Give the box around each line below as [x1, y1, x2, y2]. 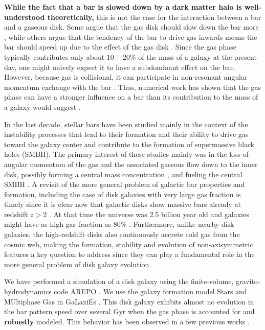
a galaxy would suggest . [4, 101, 81, 112]
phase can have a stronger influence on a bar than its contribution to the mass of [4, 91, 258, 102]
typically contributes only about [4, 51, 105, 62]
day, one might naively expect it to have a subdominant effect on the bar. [4, 61, 235, 72]
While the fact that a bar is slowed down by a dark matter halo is [4, 2, 242, 12]
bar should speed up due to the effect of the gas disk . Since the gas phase [4, 41, 236, 52]
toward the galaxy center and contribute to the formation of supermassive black [4, 138, 255, 149]
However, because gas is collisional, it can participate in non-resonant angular [4, 72, 248, 82]
